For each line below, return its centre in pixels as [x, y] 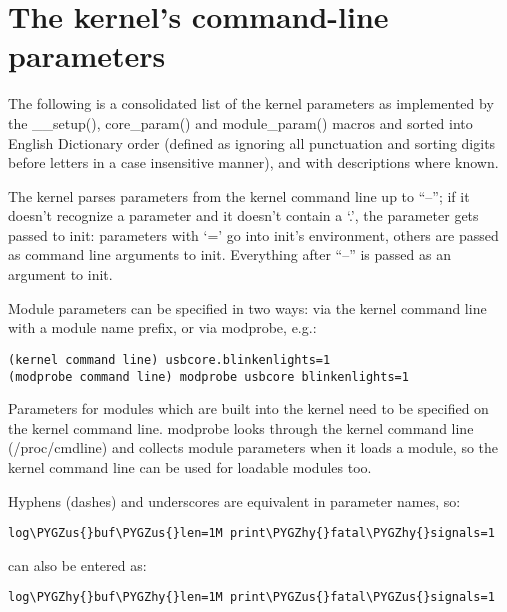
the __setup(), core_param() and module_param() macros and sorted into [240, 122]
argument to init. [60, 274]
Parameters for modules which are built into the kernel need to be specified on [248, 408]
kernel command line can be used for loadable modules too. [190, 466]
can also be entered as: [77, 564]
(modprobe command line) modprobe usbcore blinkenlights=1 [208, 376]
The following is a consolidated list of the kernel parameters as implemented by [251, 103]
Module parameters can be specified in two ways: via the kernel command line [247, 307]
